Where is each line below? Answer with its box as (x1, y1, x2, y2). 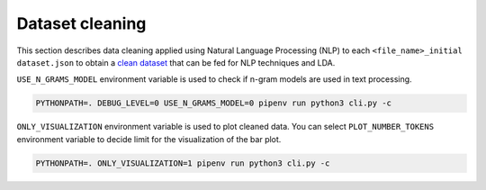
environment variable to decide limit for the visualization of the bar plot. (16, 133, 282, 144)
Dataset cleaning (16, 14, 147, 33)
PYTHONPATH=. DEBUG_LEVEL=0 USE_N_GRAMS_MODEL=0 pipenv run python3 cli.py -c (35, 98, 391, 108)
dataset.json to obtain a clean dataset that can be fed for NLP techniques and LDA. (16, 57, 336, 68)
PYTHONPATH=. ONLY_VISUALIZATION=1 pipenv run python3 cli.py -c (35, 158, 330, 168)
